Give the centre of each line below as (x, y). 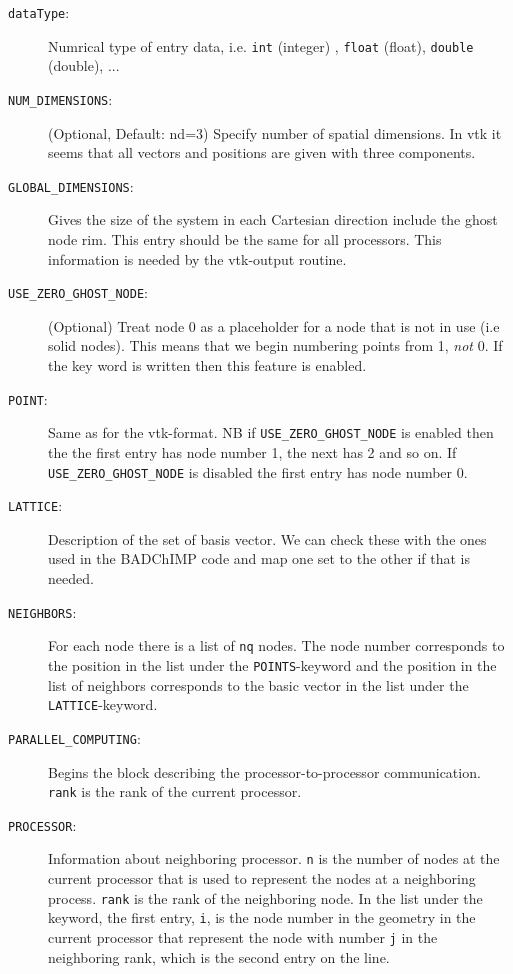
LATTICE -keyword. (103, 704)
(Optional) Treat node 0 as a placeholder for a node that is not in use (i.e (274, 325)
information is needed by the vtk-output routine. (197, 258)
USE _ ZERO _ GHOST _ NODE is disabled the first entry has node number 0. (258, 471)
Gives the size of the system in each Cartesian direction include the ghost (273, 219)
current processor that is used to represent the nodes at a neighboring (262, 878)
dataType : (39, 12)
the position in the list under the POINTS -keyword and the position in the (272, 664)
